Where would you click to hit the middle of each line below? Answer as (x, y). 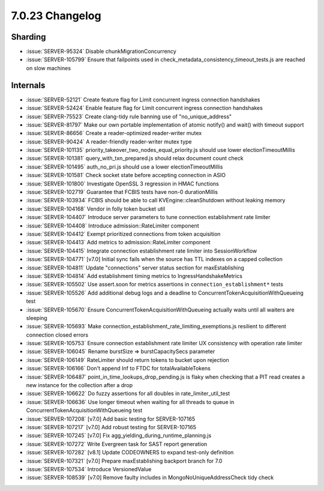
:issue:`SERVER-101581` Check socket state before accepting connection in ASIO (126, 175)
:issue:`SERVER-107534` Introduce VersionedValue (89, 469)
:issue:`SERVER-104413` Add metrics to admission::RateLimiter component (118, 242)
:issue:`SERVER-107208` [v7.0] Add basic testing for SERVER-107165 (110, 419)
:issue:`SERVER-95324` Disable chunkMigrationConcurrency (101, 52)
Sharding (28, 37)
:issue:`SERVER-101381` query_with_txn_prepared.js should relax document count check (135, 158)
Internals (28, 85)
